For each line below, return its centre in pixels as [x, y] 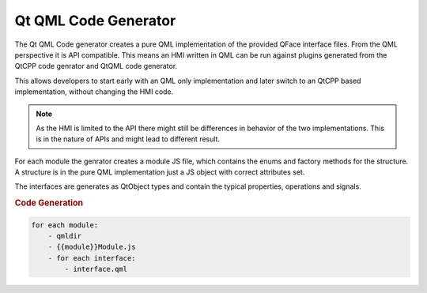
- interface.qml [96, 269]
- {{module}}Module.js [92, 247]
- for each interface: [92, 258]
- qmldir [65, 236]
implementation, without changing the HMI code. [94, 92]
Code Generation [49, 203]
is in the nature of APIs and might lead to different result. [128, 139]
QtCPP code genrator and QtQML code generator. [96, 66]
